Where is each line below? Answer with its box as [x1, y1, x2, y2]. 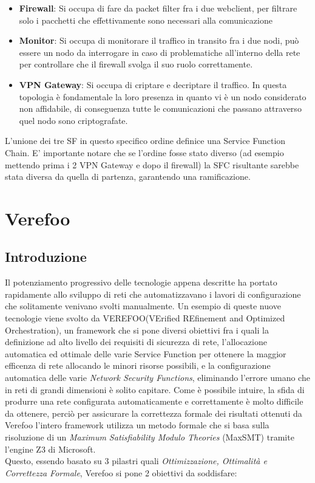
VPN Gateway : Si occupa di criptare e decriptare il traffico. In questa [19, 78, 287, 91]
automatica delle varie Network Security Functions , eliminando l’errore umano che [5, 371, 310, 384]
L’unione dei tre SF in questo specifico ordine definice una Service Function [5, 134, 286, 147]
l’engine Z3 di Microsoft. [5, 442, 96, 455]
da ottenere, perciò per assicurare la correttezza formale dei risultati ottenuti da [5, 406, 302, 419]
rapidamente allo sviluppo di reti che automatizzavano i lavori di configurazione [5, 287, 301, 300]
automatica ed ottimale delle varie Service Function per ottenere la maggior [5, 347, 286, 360]
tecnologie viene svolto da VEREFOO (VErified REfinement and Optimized [5, 312, 285, 324]
